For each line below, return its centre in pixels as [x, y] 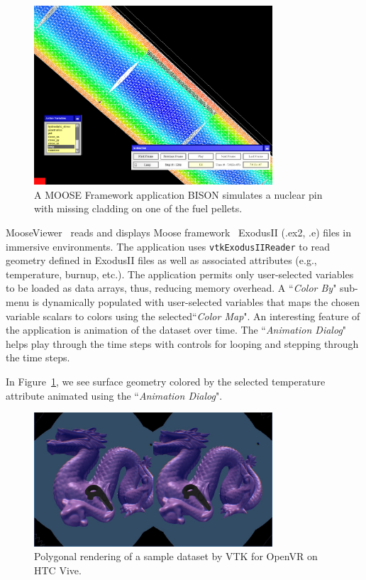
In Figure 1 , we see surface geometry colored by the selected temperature [166, 382]
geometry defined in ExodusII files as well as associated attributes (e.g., [161, 260]
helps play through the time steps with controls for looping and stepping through [182, 343]
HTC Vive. [58, 570]
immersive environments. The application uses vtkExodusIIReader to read [168, 246]
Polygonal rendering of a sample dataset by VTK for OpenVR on [176, 556]
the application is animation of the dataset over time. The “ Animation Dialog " [176, 330]
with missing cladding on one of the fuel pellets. [138, 208]
